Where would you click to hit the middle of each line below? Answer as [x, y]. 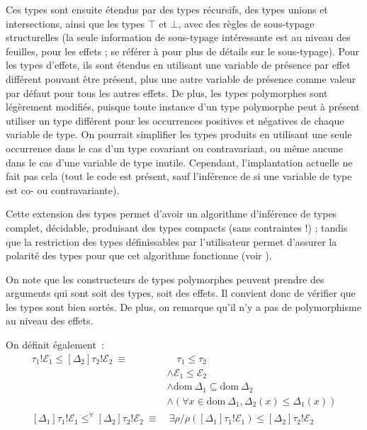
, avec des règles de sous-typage [246, 23]
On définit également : [55, 345]
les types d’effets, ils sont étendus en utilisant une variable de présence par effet [178, 65]
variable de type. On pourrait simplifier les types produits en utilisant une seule [179, 134]
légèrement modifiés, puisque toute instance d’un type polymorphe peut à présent [183, 107]
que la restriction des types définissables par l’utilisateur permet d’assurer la [171, 241]
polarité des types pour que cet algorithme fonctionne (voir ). [139, 255]
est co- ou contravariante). [63, 189]
